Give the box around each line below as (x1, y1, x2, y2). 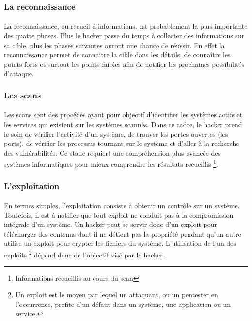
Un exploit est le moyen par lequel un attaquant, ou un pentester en (15, 289, 218, 299)
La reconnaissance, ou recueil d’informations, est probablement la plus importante (4, 21, 248, 31)
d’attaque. (4, 68, 34, 79)
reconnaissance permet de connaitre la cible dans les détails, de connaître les (4, 49, 231, 60)
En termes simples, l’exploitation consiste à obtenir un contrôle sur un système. (4, 200, 240, 210)
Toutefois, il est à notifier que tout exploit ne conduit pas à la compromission (4, 209, 234, 220)
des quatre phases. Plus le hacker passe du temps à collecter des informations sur (4, 31, 245, 41)
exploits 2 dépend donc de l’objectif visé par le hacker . (4, 248, 167, 259)
